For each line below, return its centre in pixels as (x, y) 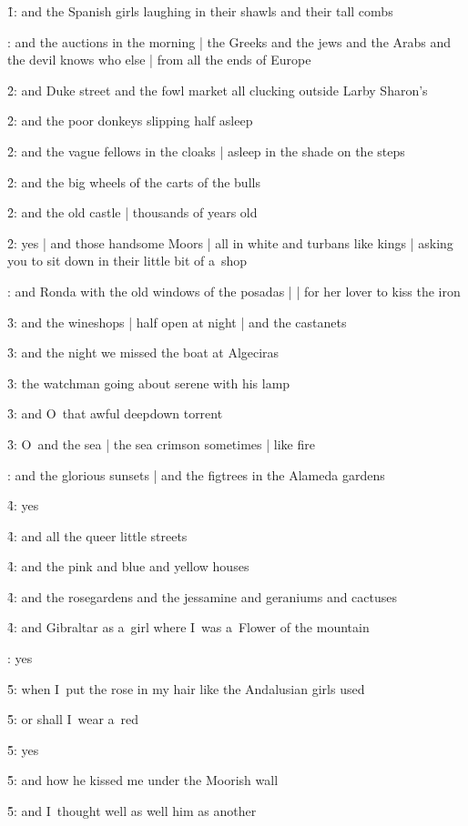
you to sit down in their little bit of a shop (127, 261)
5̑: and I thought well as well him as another (132, 811)
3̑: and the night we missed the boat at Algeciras (143, 353)
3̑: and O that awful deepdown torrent (115, 413)
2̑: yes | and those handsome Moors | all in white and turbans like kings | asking (230, 242)
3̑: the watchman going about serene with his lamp (149, 383)
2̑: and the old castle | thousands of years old (132, 212)
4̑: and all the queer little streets (97, 535)
